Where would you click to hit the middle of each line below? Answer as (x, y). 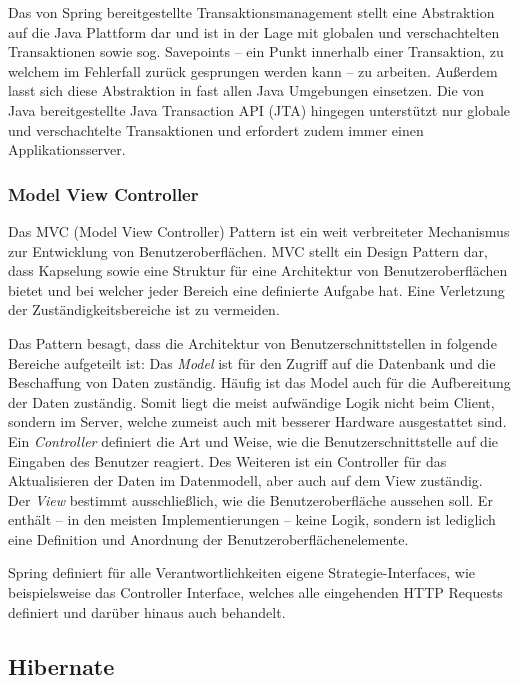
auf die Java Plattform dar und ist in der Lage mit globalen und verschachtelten (254, 31)
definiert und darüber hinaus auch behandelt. (147, 611)
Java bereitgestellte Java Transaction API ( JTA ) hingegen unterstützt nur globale (259, 109)
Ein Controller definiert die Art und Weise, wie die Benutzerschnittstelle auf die (253, 440)
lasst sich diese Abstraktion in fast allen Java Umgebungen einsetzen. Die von (246, 90)
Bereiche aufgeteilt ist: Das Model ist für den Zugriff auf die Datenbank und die (252, 362)
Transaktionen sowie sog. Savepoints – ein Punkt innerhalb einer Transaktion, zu (256, 51)
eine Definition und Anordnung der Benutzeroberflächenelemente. (208, 538)
